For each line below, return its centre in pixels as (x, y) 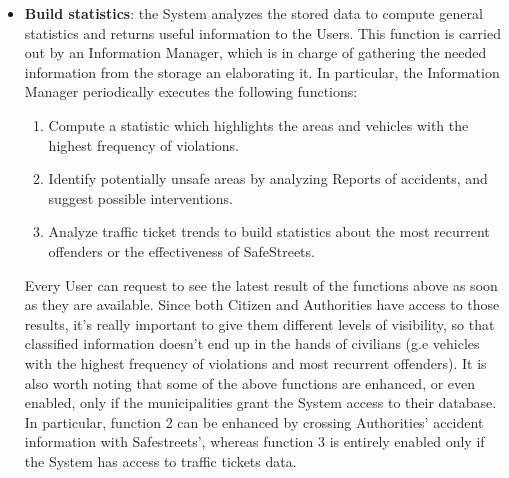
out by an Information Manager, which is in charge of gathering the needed (255, 52)
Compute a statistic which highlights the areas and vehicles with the (258, 124)
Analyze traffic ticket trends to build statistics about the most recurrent (269, 231)
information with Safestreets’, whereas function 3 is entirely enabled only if (254, 441)
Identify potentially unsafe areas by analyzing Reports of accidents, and (268, 178)
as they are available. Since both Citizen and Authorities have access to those (262, 304)
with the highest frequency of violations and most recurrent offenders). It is (255, 362)
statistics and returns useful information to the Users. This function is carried (262, 32)
